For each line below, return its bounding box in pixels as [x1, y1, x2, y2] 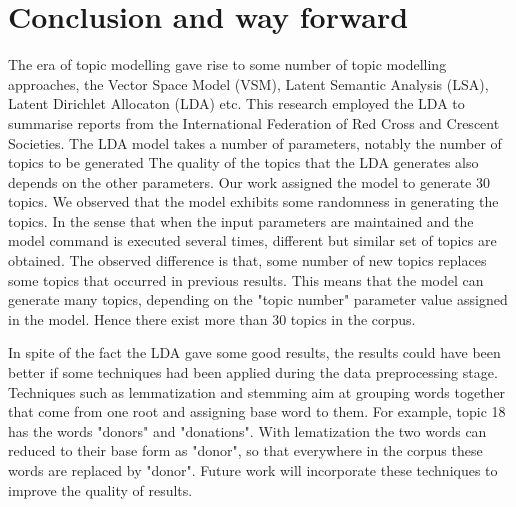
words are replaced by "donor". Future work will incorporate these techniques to [8, 460, 498, 480]
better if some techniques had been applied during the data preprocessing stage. [8, 362, 498, 383]
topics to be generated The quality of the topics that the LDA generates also [8, 152, 479, 173]
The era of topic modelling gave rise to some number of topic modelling [8, 54, 447, 75]
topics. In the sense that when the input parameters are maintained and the [8, 210, 474, 231]
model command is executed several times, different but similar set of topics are [8, 230, 497, 251]
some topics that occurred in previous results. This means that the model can [8, 269, 484, 290]
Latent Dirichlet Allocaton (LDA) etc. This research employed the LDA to [8, 93, 465, 114]
